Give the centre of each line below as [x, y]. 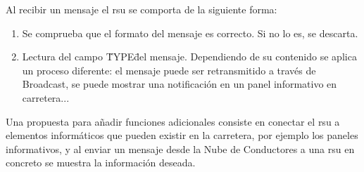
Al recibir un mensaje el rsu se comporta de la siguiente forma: [142, 9]
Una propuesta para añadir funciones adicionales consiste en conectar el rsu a [173, 121]
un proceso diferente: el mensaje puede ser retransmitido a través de [169, 70]
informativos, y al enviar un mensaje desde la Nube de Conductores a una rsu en [180, 148]
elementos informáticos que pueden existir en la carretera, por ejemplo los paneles [182, 135]
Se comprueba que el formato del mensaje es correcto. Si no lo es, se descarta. [190, 33]
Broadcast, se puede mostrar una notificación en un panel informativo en [180, 84]
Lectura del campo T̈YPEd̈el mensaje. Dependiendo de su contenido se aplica [189, 57]
